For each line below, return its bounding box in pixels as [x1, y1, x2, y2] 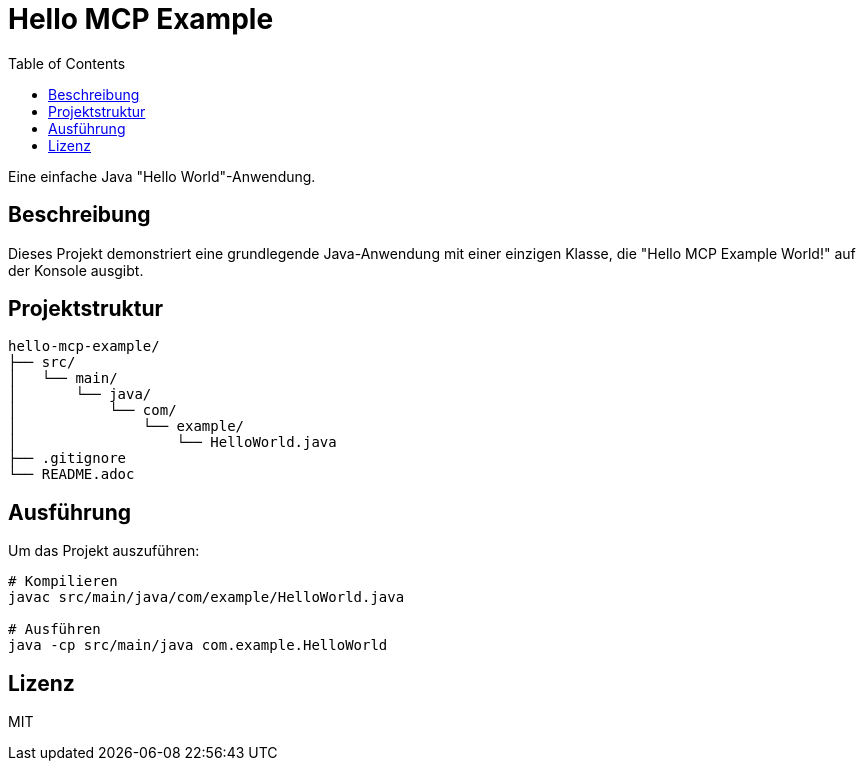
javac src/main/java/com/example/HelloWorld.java [8, 589, 405, 606]
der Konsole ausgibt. [8, 261, 144, 279]
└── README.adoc [8, 466, 135, 483]
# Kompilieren [8, 573, 118, 590]
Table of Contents [8, 54, 126, 72]
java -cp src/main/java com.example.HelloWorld [8, 637, 388, 654]
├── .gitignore [8, 450, 127, 467]
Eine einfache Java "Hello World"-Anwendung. [8, 167, 316, 185]
